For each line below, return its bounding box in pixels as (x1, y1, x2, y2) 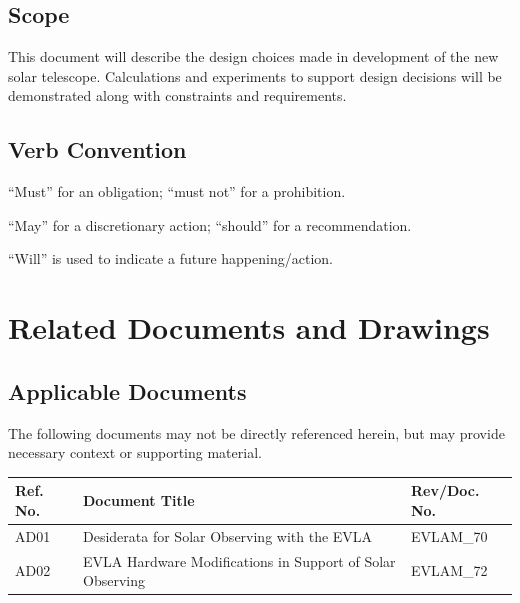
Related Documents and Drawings (8, 307, 490, 348)
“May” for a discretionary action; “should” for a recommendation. (8, 214, 412, 235)
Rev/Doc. (410, 480, 480, 501)
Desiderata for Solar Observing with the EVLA (83, 525, 373, 546)
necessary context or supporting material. (8, 442, 262, 463)
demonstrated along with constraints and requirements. (8, 85, 347, 106)
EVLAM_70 (410, 525, 488, 546)
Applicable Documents (8, 375, 247, 406)
